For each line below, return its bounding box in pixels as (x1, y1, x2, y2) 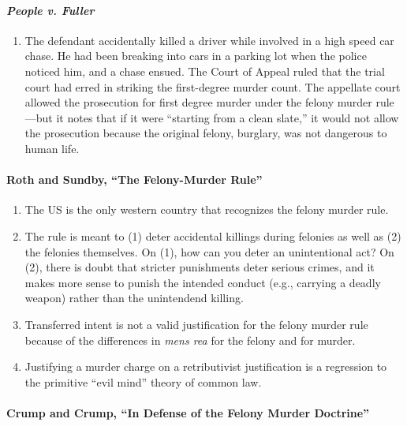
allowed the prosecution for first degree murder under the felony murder (24, 94, 372, 110)
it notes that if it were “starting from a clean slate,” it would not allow (56, 109, 399, 125)
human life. (24, 140, 80, 156)
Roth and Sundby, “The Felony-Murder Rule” (6, 171, 263, 188)
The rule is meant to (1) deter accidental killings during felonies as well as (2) (24, 227, 401, 244)
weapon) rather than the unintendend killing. (24, 290, 244, 306)
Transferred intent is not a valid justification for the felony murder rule (24, 316, 368, 332)
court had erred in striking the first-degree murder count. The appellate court (24, 78, 401, 95)
